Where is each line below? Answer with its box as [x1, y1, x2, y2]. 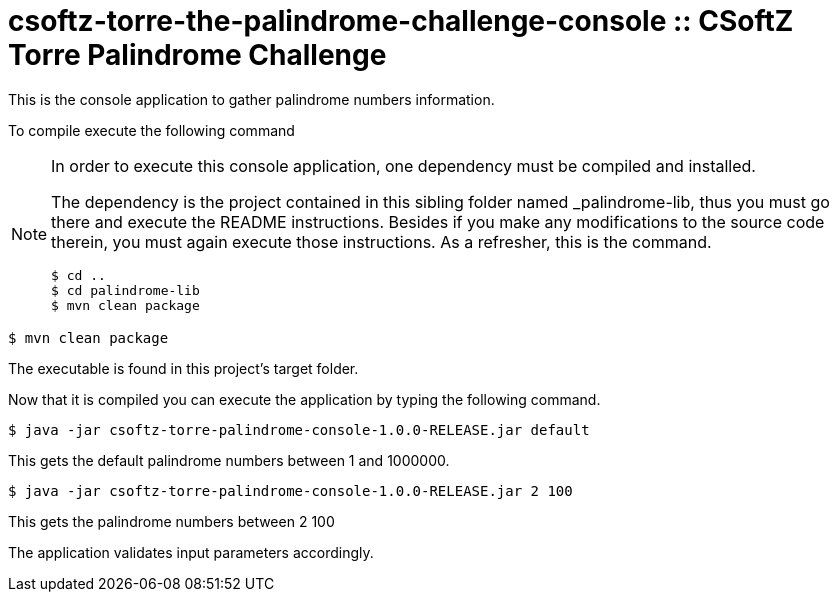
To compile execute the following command [8, 121, 295, 139]
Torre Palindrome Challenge [8, 38, 387, 72]
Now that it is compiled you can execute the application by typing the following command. [8, 390, 601, 408]
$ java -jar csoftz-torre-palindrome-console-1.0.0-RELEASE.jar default [8, 421, 590, 438]
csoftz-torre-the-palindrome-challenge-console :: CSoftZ [8, 4, 794, 38]
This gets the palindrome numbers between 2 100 [8, 512, 335, 530]
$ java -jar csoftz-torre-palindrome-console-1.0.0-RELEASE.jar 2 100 [8, 482, 573, 499]
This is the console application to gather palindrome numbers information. [8, 90, 495, 108]
